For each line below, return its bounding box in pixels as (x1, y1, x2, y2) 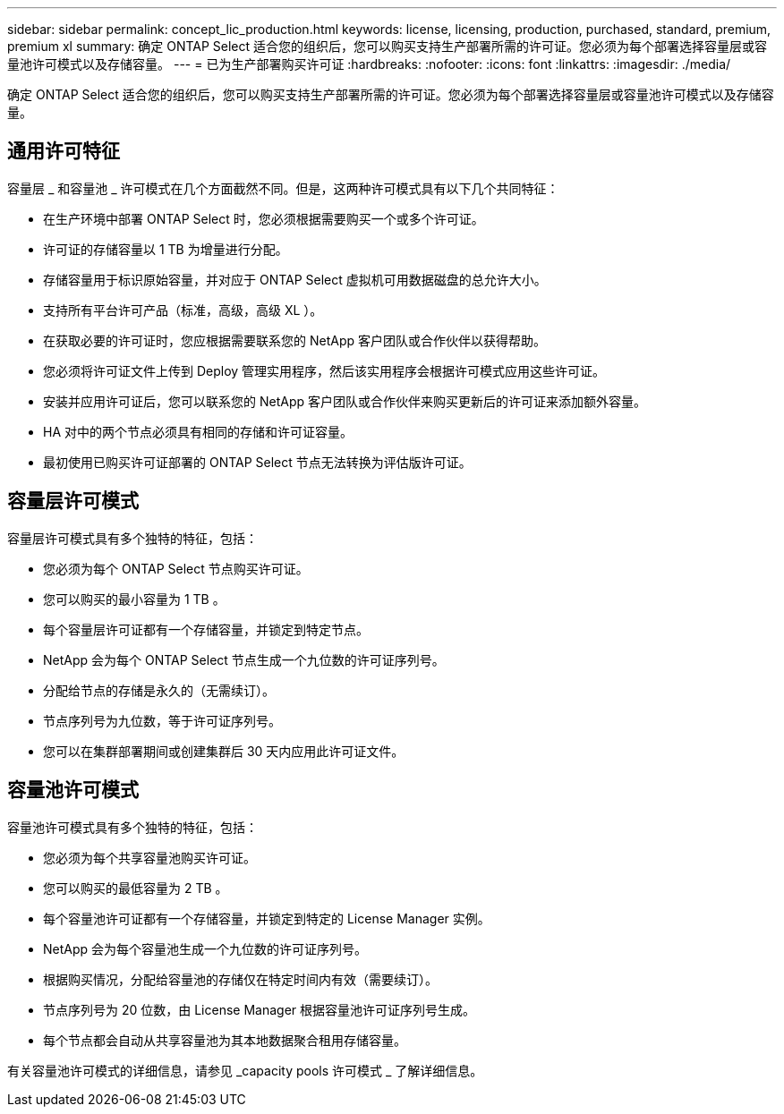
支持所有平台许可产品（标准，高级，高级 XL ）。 (43, 302, 323, 318)
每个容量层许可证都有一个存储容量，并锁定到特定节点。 (43, 621, 369, 637)
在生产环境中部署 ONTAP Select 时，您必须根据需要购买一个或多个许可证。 (43, 210, 484, 226)
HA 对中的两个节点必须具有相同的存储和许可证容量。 (43, 423, 353, 439)
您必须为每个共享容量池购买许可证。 (43, 849, 256, 865)
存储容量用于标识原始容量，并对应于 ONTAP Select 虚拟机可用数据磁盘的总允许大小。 (43, 271, 547, 287)
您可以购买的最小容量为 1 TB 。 (43, 591, 226, 607)
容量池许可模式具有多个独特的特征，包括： (7, 819, 258, 835)
